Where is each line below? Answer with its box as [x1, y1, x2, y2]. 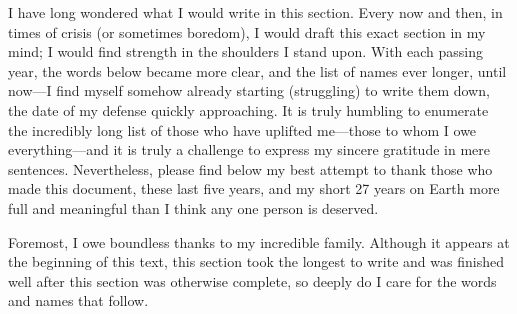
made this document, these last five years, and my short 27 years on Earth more [8, 178, 500, 199]
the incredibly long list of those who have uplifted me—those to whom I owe [8, 119, 477, 140]
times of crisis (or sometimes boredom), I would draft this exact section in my [8, 21, 486, 42]
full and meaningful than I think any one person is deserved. [8, 197, 379, 218]
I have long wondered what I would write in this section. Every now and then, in [8, 2, 503, 22]
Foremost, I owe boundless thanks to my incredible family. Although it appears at [8, 231, 510, 252]
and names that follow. [8, 290, 149, 311]
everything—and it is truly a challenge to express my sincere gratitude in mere [8, 139, 490, 160]
